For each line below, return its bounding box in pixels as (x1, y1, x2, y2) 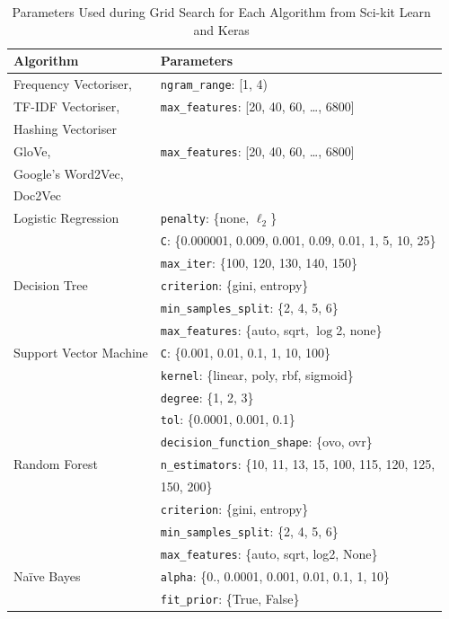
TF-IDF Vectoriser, (13, 96, 120, 115)
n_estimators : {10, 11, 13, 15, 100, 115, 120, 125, (160, 455, 436, 473)
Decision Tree (13, 276, 88, 295)
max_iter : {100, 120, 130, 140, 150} (160, 253, 357, 272)
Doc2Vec (13, 186, 62, 205)
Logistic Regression (13, 208, 119, 227)
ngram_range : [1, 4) (160, 75, 269, 93)
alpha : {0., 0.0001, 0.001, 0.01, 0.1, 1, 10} (160, 566, 390, 585)
